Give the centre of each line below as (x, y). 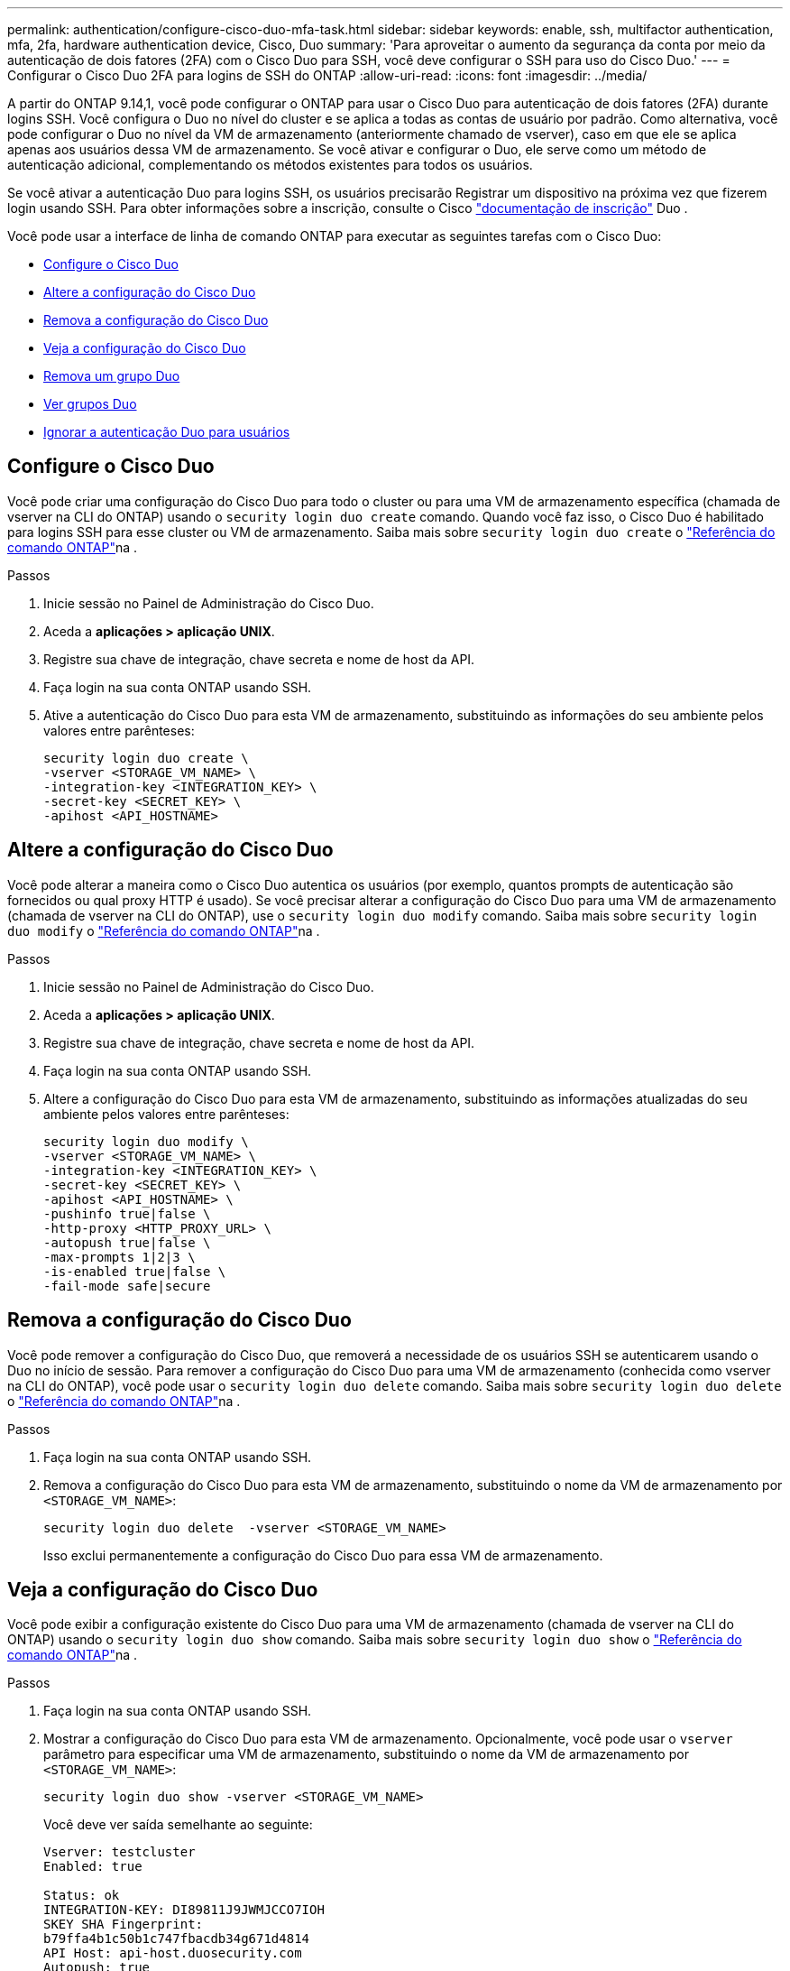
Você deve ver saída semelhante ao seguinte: (178, 1825)
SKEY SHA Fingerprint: (124, 1925)
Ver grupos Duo (90, 404)
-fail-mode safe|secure (127, 1286)
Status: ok (82, 1896)
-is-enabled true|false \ (135, 1271)
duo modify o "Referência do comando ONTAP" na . (164, 930)
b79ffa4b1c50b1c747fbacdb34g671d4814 (177, 1939)
